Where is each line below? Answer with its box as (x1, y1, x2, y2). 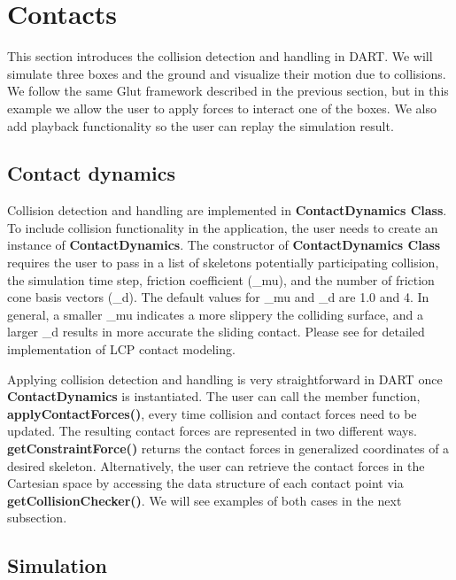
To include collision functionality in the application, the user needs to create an (7, 218, 438, 236)
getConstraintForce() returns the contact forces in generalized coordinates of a (7, 439, 450, 458)
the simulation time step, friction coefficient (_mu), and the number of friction (7, 270, 435, 289)
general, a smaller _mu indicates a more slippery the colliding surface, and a (7, 305, 423, 323)
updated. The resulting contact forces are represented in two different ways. (7, 421, 417, 440)
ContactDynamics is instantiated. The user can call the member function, (7, 387, 421, 406)
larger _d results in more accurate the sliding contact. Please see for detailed (7, 322, 425, 341)
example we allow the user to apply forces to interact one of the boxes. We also (7, 98, 437, 117)
